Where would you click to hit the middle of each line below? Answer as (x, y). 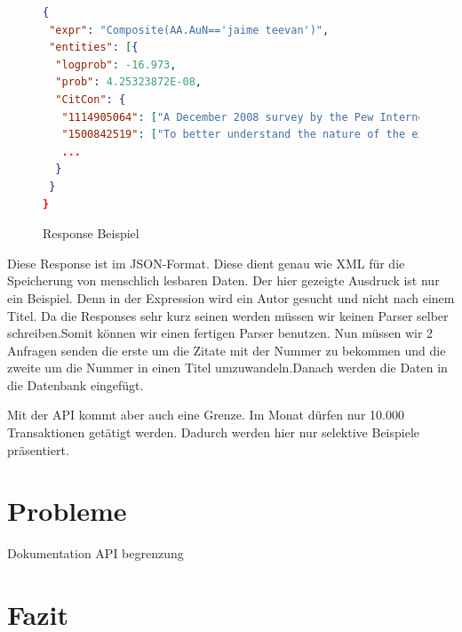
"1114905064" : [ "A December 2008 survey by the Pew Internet (246, 117)
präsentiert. (38, 449)
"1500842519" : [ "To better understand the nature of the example (259, 135)
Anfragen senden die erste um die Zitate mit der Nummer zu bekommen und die (227, 350)
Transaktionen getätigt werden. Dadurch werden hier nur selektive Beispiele (214, 432)
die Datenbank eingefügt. (76, 384)
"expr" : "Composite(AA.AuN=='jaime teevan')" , (189, 30)
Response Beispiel (91, 233)
